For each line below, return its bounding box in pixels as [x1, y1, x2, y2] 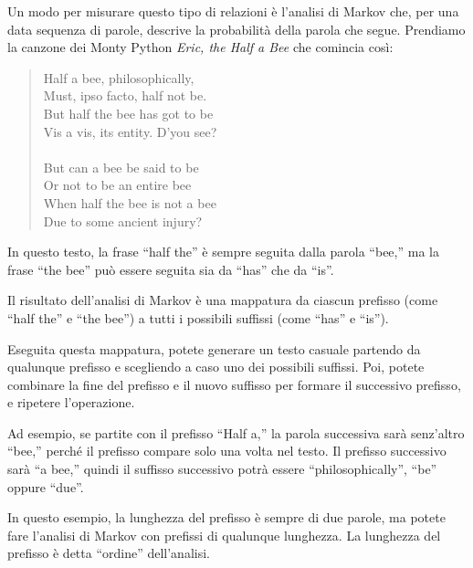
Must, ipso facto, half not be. [43, 86, 207, 105]
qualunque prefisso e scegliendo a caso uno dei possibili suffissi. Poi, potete [7, 357, 425, 376]
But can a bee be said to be [43, 157, 199, 176]
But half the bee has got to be [43, 103, 214, 122]
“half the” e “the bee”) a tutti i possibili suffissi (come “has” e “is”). [7, 308, 389, 327]
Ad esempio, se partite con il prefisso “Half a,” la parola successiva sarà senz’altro [7, 423, 465, 442]
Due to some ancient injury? [43, 211, 203, 230]
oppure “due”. [7, 477, 84, 496]
